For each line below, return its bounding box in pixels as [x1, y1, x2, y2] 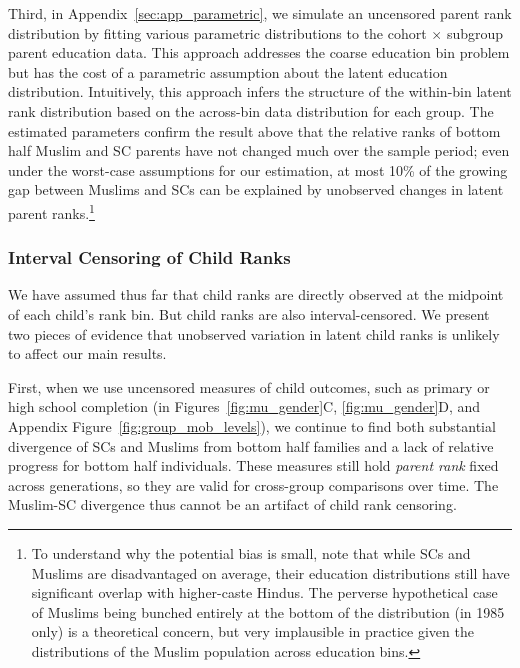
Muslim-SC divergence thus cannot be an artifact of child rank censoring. [8, 494, 457, 515]
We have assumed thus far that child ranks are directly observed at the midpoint [8, 284, 504, 305]
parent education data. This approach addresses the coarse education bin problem [8, 42, 510, 63]
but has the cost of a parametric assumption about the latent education [8, 61, 448, 82]
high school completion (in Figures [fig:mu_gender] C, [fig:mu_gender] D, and [8, 396, 481, 417]
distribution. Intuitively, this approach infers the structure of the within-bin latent [8, 81, 512, 102]
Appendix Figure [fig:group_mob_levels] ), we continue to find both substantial [8, 415, 496, 436]
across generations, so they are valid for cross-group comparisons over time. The [8, 474, 499, 495]
